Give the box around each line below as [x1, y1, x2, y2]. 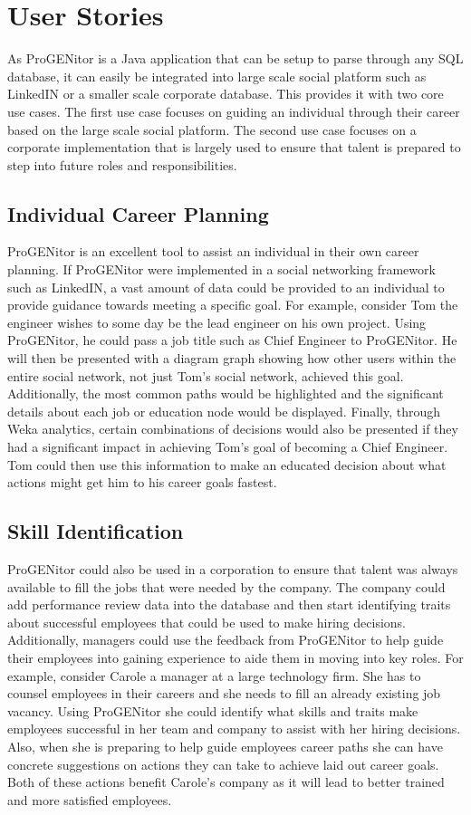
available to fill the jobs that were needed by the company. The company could [7, 577, 446, 596]
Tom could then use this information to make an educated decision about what [7, 455, 447, 474]
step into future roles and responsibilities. [7, 155, 237, 174]
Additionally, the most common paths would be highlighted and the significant [7, 384, 444, 403]
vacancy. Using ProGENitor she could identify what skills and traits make [7, 701, 418, 720]
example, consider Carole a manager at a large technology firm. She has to [7, 666, 421, 685]
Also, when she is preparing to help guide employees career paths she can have [7, 736, 443, 755]
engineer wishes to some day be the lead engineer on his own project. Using [7, 312, 427, 331]
